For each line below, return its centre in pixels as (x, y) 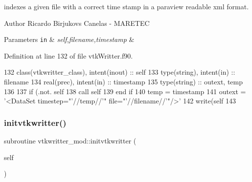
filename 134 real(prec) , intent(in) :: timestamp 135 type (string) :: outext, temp (123, 82)
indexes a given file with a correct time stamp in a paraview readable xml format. (126, 6)
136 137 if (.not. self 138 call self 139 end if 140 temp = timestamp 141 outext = (125, 91)
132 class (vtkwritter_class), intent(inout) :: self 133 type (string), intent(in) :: (120, 72)
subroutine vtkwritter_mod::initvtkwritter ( (70, 141)
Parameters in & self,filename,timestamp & (69, 39)
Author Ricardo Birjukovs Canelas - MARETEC (77, 23)
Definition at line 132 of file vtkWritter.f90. (69, 55)
